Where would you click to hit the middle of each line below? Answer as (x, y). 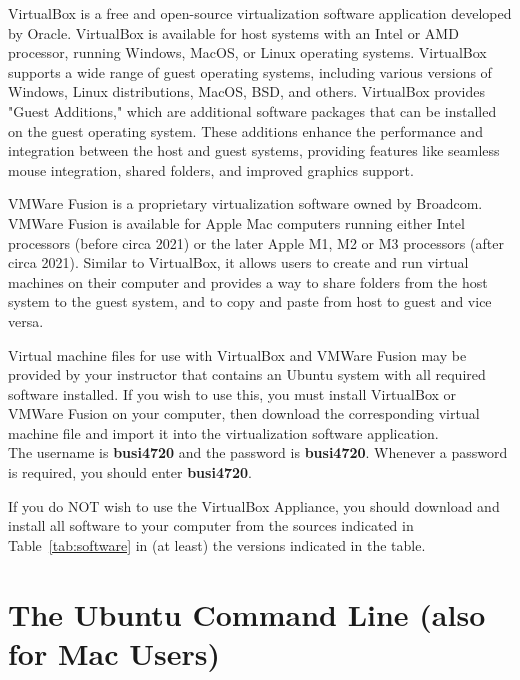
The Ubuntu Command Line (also (247, 613)
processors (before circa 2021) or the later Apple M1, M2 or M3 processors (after (256, 242)
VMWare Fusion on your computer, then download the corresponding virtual (244, 413)
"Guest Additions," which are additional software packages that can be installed (252, 110)
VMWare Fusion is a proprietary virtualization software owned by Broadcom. (245, 203)
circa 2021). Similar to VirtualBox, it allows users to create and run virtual (238, 262)
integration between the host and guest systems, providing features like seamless (254, 150)
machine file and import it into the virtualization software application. (223, 432)
